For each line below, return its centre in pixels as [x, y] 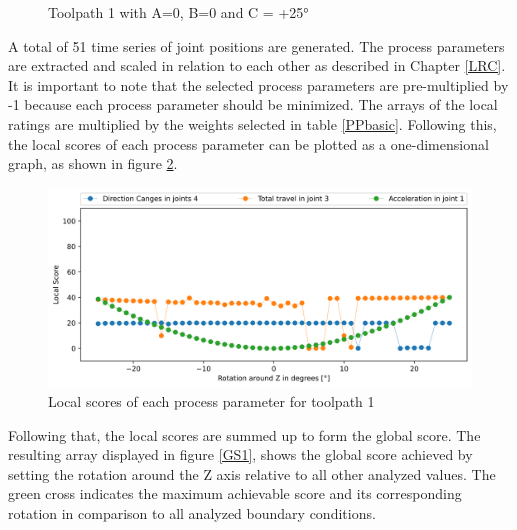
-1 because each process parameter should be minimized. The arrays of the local [253, 104]
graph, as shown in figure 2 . [93, 163]
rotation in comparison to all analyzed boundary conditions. [192, 512]
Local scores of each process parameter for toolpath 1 [211, 400]
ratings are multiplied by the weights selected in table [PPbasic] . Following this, [252, 123]
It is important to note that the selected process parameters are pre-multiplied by [258, 84]
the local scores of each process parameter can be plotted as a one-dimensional [248, 143]
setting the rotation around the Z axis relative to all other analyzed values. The [252, 473]
